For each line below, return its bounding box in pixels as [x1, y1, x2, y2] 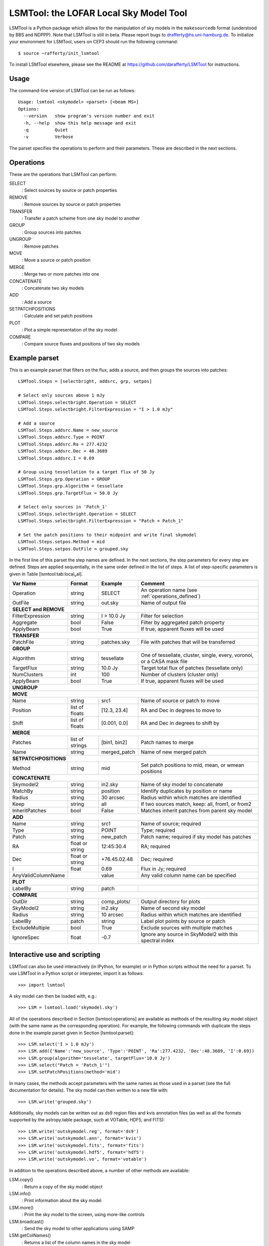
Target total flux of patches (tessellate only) [140, 664, 243, 671]
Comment [140, 580, 165, 587]
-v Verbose [23, 134, 74, 140]
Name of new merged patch [140, 749, 207, 756]
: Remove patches [21, 243, 59, 249]
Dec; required [140, 856, 173, 863]
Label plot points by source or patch [140, 918, 226, 925]
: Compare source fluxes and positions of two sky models [21, 341, 140, 347]
